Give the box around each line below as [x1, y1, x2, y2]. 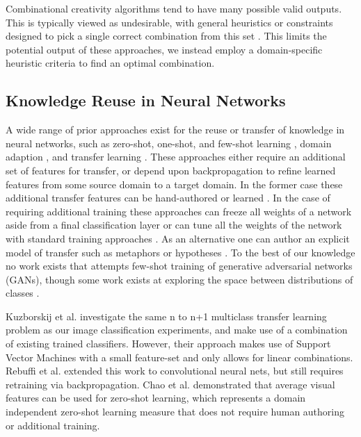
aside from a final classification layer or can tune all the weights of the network [6, 217, 342, 232]
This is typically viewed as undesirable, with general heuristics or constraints [6, 15, 333, 29]
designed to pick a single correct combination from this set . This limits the [6, 28, 327, 43]
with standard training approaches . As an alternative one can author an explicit [6, 231, 350, 245]
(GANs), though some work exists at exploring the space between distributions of [6, 272, 353, 286]
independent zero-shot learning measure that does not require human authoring [6, 404, 345, 419]
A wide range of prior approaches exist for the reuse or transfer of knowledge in [6, 122, 345, 137]
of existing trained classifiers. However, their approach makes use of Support [6, 336, 331, 351]
